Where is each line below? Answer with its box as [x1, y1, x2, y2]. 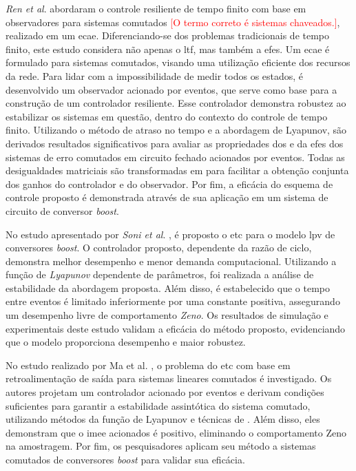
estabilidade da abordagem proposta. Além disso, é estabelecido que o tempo [6, 280, 331, 295]
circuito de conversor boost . [6, 203, 119, 218]
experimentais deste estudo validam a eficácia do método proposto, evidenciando [6, 321, 346, 335]
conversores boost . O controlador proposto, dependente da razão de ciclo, [6, 240, 312, 255]
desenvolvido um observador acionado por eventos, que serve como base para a [6, 82, 337, 96]
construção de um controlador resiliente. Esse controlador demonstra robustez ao [6, 96, 346, 110]
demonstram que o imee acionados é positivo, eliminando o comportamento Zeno [6, 425, 346, 439]
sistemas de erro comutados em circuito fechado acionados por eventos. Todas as [6, 149, 345, 164]
